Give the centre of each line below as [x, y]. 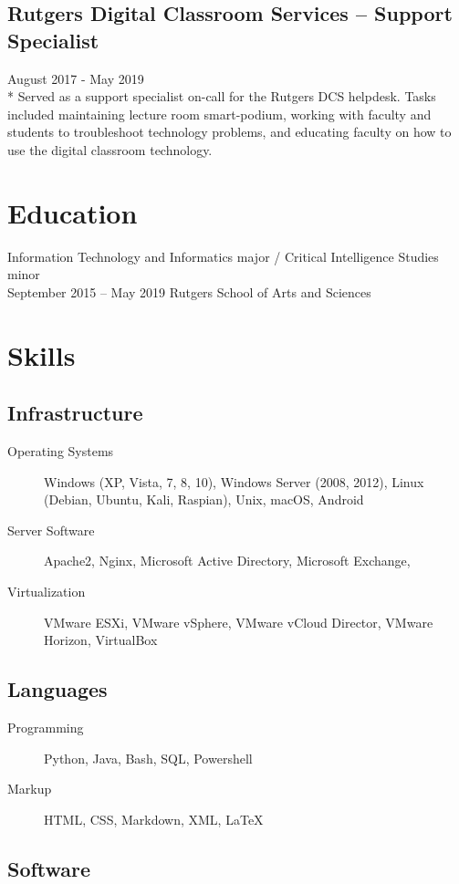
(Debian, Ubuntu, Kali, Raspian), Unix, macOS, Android [204, 499]
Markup [30, 789]
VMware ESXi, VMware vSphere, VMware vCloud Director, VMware [239, 622]
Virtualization [47, 592]
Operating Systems [61, 451]
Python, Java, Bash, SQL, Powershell [148, 758]
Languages [57, 689]
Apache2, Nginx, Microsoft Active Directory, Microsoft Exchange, [227, 561]
